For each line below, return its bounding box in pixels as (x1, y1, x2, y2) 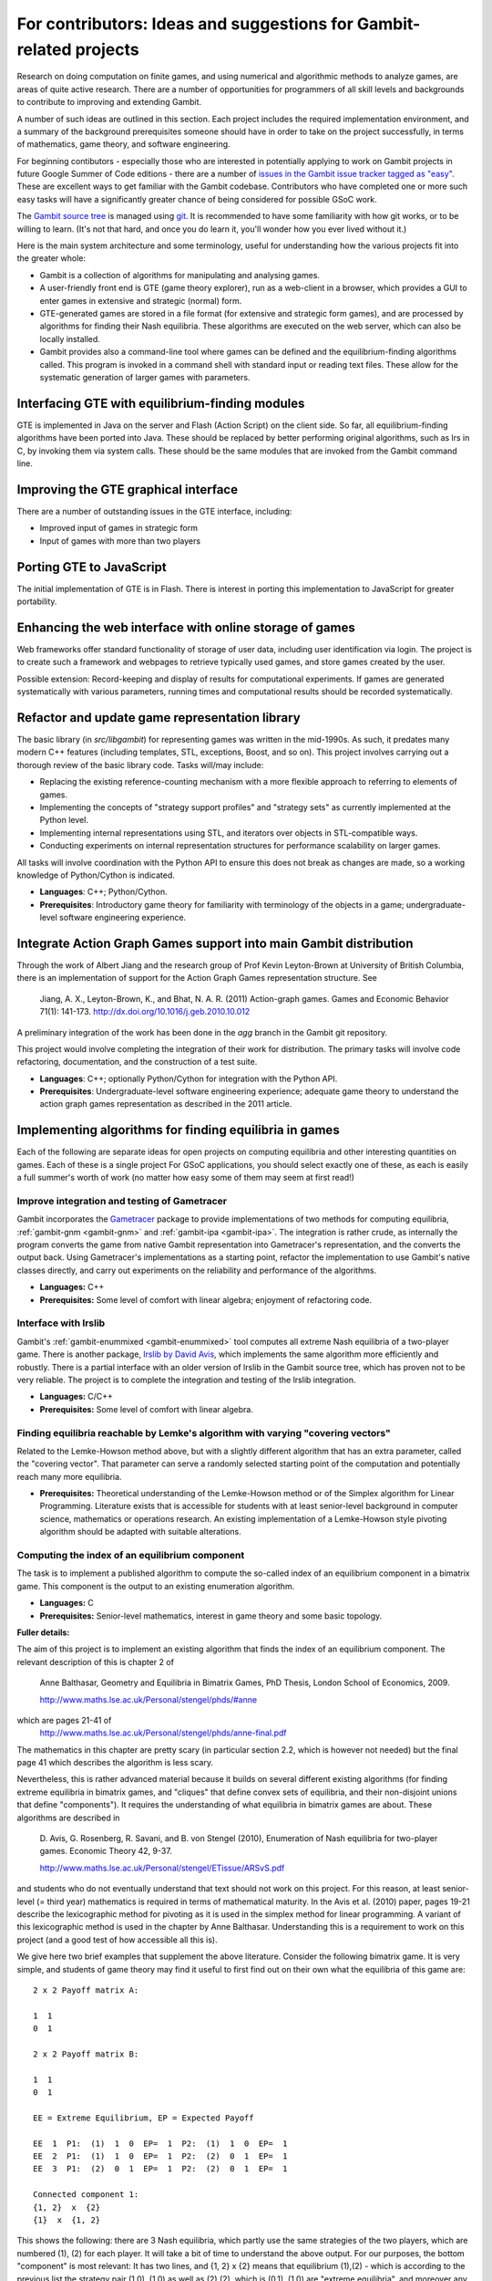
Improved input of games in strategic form (39, 523, 198, 534)
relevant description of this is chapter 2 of (16, 1656, 175, 1667)
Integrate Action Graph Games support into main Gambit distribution (16, 935, 414, 951)
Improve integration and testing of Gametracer (16, 1194, 228, 1207)
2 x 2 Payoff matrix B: (33, 2048, 139, 2059)
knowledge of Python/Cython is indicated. (16, 870, 175, 880)
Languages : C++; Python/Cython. (39, 886, 168, 898)
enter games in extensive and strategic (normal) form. (39, 295, 242, 306)
